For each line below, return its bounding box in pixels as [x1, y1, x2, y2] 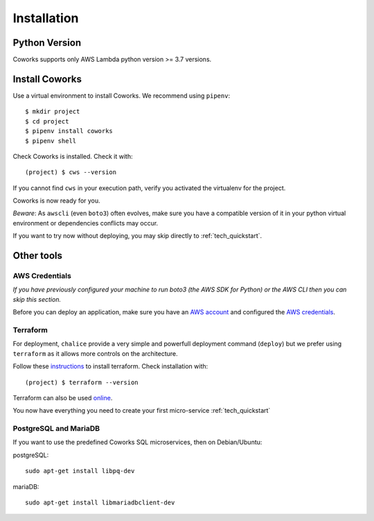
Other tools [12, 250, 62, 262]
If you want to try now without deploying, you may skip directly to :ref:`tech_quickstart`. [12, 232, 262, 240]
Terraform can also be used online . [12, 393, 113, 402]
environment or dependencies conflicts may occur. [12, 219, 159, 227]
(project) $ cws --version [25, 169, 117, 176]
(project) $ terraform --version [25, 378, 139, 386]
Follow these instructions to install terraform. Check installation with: [12, 362, 208, 370]
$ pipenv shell [25, 137, 77, 145]
